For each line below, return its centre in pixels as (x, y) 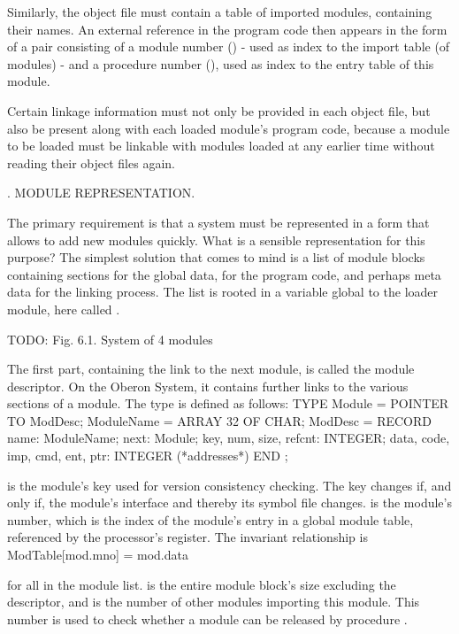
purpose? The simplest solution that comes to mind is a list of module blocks (216, 257)
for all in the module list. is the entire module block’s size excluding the (202, 584)
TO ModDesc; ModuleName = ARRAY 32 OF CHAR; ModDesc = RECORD (220, 420)
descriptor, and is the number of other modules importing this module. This (214, 602)
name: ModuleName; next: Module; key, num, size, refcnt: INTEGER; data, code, (229, 438)
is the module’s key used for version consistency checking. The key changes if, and (229, 485)
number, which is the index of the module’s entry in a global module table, (210, 519)
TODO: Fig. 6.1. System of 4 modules (110, 339)
